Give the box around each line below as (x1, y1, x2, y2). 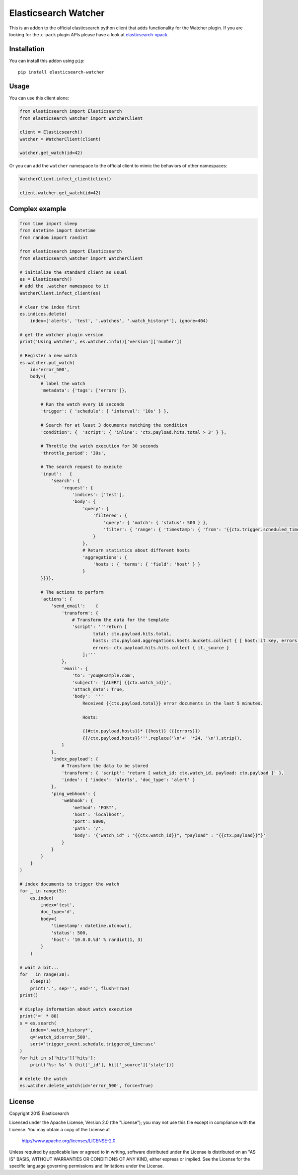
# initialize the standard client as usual (19, 269, 128, 275)
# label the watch (40, 381, 85, 386)
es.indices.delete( (19, 311, 67, 316)
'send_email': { (51, 603, 99, 609)
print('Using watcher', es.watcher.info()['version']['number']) (19, 339, 182, 345)
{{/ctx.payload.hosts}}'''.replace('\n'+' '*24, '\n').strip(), (82, 735, 243, 741)
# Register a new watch (19, 353, 78, 359)
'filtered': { (92, 513, 128, 519)
